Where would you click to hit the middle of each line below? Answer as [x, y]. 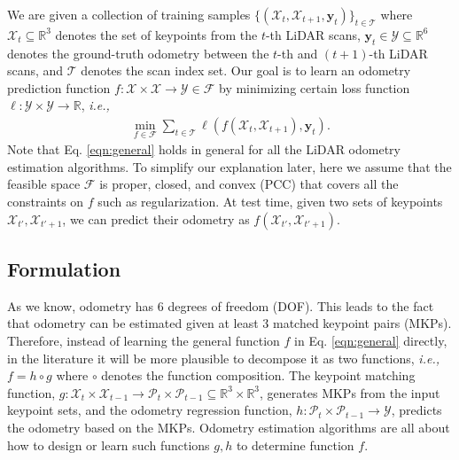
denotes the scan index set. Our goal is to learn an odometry [246, 70]
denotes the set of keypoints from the [156, 34]
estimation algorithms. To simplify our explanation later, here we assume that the [229, 166]
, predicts [416, 410]
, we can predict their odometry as [156, 218]
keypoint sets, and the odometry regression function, [150, 410]
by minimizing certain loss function [315, 87]
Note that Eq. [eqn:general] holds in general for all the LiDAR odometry [204, 149]
